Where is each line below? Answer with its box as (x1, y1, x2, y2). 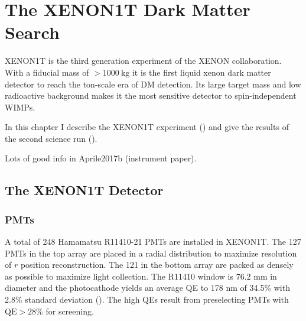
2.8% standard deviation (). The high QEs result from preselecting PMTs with (5, 293, 289, 306)
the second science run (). (5, 132, 97, 144)
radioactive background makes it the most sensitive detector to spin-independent (5, 89, 297, 102)
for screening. (45, 304, 94, 317)
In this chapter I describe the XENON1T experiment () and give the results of (5, 121, 289, 133)
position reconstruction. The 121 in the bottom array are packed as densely (20, 258, 294, 271)
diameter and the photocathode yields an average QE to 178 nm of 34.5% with (5, 281, 290, 294)
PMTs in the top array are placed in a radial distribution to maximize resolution (5, 247, 297, 259)
